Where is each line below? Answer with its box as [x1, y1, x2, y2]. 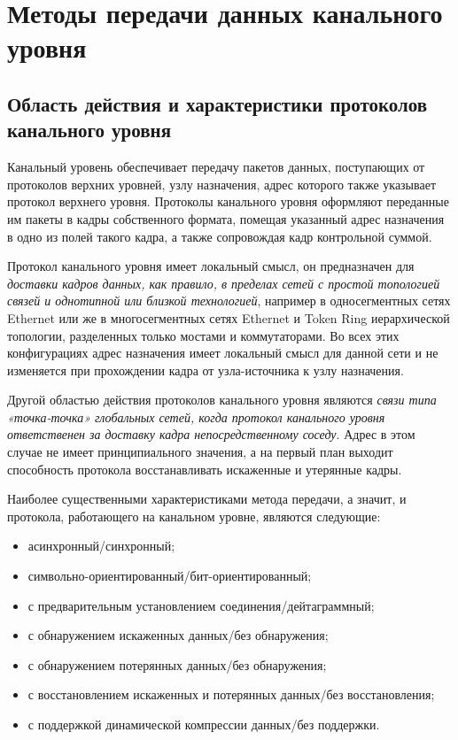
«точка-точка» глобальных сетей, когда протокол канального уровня [7, 407, 385, 426]
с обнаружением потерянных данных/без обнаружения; [27, 655, 327, 674]
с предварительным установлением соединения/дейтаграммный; [27, 596, 375, 614]
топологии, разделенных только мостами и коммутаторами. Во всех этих [7, 326, 400, 344]
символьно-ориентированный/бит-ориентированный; [27, 567, 312, 585]
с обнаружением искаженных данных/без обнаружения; [27, 626, 329, 644]
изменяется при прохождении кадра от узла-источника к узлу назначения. [7, 360, 404, 379]
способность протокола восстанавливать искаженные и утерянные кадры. [7, 459, 402, 478]
